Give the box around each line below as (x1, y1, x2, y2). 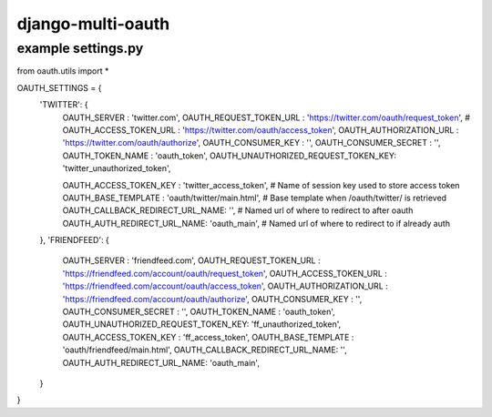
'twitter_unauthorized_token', (62, 163, 171, 174)
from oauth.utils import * (16, 66, 109, 76)
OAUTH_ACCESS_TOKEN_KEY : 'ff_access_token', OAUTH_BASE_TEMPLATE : (62, 331, 354, 342)
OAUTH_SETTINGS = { (16, 82, 102, 93)
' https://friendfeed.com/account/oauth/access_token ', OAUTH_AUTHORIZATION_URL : (62, 280, 389, 291)
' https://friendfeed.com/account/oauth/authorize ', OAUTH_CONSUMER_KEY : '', (62, 293, 363, 304)
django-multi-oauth (16, 14, 170, 34)
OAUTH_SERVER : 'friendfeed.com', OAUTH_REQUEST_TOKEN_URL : (62, 255, 321, 266)
